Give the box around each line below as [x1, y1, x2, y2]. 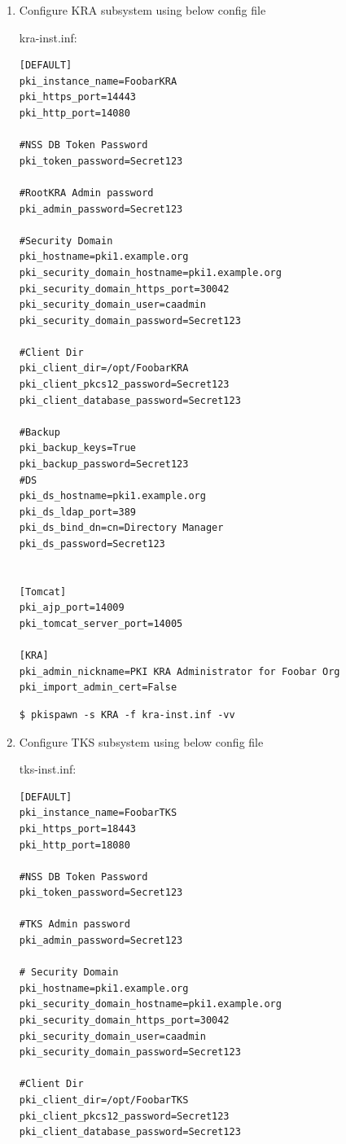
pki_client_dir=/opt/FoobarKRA [19, 362, 189, 375]
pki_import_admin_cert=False [19, 682, 177, 694]
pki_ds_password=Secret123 [19, 538, 165, 550]
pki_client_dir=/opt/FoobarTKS [19, 1094, 189, 1106]
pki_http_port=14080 [19, 107, 130, 119]
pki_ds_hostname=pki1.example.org [19, 490, 206, 502]
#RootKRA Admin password [19, 186, 154, 199]
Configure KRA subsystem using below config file [19, 2, 266, 18]
